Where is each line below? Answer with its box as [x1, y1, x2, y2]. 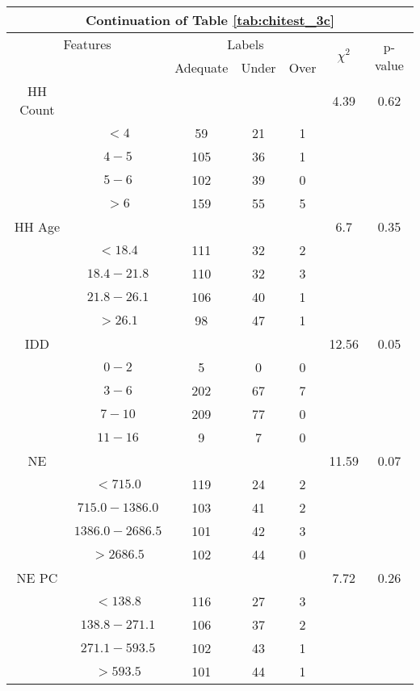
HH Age [14, 217, 61, 236]
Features [63, 35, 111, 53]
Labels [227, 35, 264, 53]
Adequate [174, 58, 229, 77]
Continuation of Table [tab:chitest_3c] [85, 10, 335, 29]
